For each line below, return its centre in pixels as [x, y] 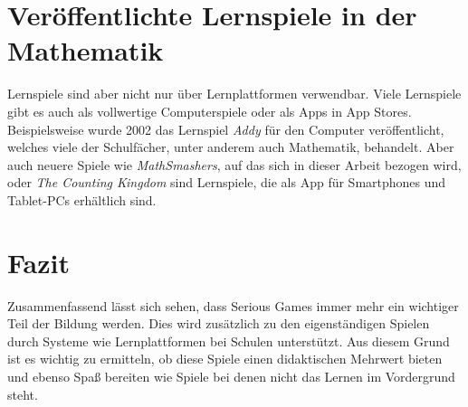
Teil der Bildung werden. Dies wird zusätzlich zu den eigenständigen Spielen [219, 323]
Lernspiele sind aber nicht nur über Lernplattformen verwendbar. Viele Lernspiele [234, 94]
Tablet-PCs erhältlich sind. [82, 199]
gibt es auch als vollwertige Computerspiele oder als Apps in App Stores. [210, 111]
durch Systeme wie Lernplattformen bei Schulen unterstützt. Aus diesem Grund [229, 341]
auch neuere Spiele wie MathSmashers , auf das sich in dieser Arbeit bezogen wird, [234, 164]
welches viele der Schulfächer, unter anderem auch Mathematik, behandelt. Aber [231, 147]
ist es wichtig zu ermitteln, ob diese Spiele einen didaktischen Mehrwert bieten [225, 359]
